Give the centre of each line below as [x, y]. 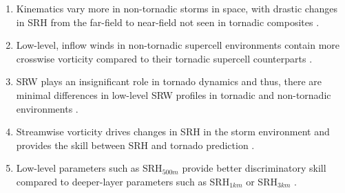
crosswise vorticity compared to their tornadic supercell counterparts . [164, 58]
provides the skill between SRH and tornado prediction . [135, 145]
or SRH [262, 181]
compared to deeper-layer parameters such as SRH [123, 181]
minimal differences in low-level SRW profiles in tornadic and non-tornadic [174, 94]
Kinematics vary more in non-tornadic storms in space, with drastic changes [177, 8]
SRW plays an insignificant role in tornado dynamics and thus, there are [169, 81]
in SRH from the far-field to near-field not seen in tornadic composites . [168, 22]
